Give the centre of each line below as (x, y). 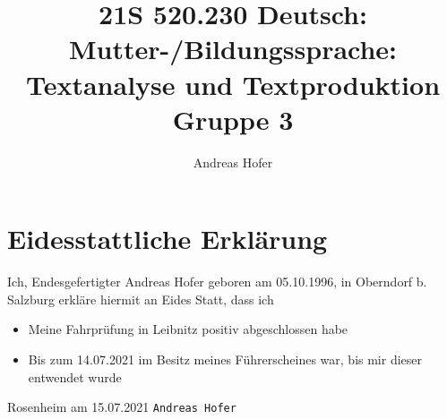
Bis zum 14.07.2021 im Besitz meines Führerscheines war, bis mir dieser (225, 359)
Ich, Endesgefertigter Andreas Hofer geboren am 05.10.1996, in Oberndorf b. (217, 282)
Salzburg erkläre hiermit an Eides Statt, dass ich (141, 299)
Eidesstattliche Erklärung (168, 239)
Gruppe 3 (233, 119)
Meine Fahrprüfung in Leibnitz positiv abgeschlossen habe (188, 329)
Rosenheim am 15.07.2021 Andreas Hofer (122, 407)
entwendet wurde (75, 376)
